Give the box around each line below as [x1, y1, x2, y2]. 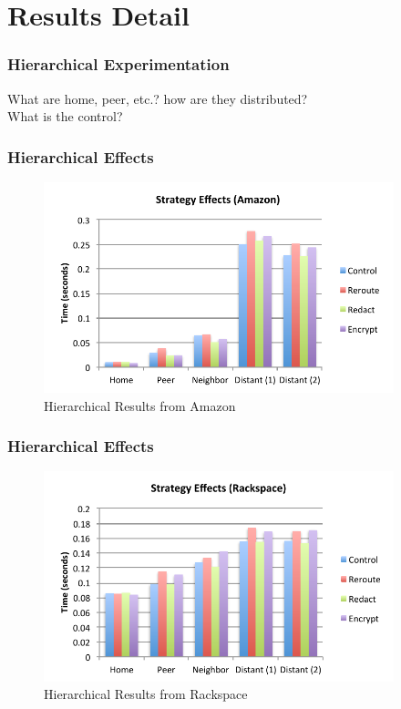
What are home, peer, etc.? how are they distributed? [7, 88, 308, 108]
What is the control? [7, 107, 123, 126]
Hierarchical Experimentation [7, 53, 230, 76]
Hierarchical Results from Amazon [44, 396, 236, 415]
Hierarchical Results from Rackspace [44, 684, 248, 704]
